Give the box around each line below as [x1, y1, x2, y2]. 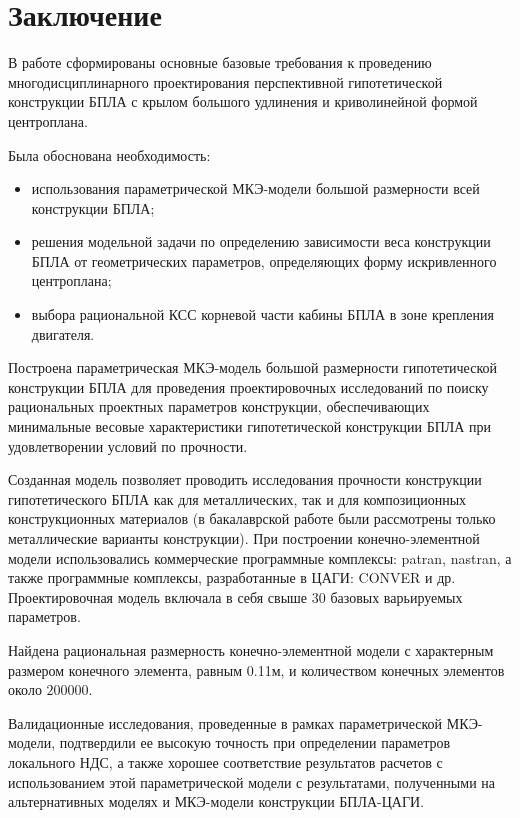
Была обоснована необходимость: [8, 144, 211, 165]
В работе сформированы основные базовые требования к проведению [8, 52, 432, 73]
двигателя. [31, 323, 95, 344]
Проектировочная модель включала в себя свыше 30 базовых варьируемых [8, 586, 463, 607]
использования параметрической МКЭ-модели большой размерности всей [31, 178, 480, 199]
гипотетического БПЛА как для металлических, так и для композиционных [8, 488, 467, 509]
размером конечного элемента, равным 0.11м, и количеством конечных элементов [8, 659, 505, 680]
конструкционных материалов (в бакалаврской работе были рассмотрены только [8, 508, 496, 529]
